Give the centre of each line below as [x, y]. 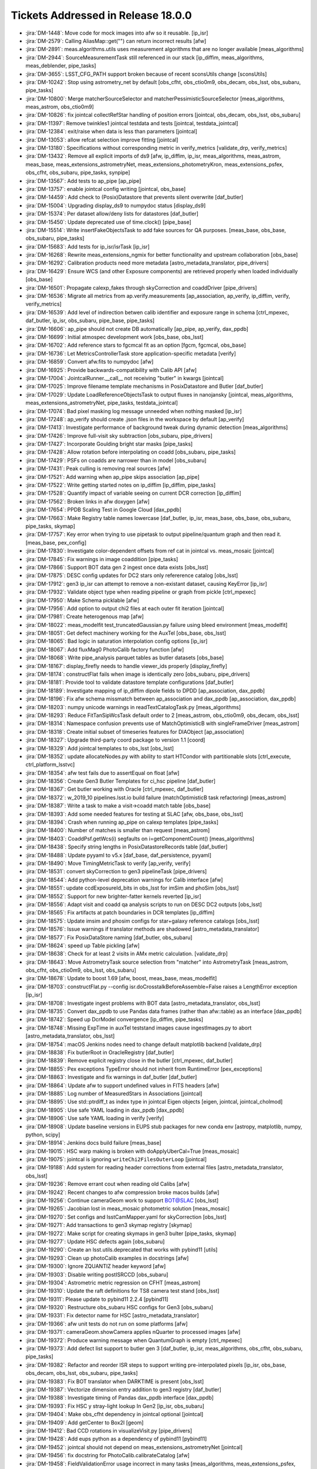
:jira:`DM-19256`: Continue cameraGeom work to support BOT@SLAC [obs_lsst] [122, 1200]
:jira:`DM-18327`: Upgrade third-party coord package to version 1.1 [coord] [115, 740]
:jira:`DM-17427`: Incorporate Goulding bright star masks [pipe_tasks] [109, 444]
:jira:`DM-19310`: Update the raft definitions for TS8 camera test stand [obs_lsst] [122, 1291]
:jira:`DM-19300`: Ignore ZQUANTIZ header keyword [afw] [96, 1266]
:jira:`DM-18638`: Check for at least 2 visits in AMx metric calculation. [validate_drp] [127, 954]
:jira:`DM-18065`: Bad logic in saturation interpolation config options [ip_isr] [117, 641]
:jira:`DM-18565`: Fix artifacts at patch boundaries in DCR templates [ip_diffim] [120, 913]
